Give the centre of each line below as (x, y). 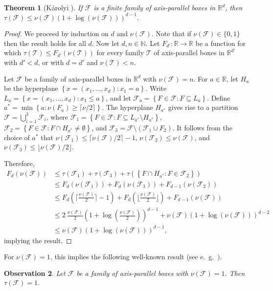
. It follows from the (202, 127)
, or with (51, 62)
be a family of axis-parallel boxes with (132, 273)
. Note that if (171, 33)
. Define (219, 97)
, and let (118, 97)
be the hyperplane (31, 88)
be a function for (221, 43)
